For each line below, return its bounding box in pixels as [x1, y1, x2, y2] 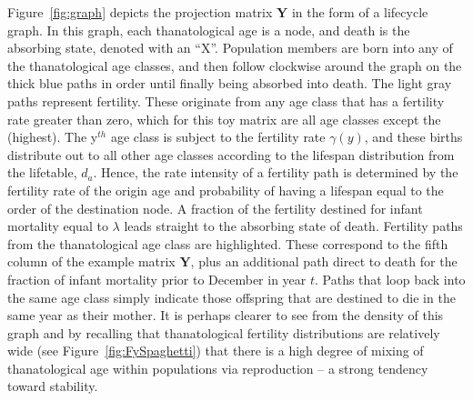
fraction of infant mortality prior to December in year [7, 269, 307, 288]
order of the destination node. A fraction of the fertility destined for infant [7, 198, 423, 217]
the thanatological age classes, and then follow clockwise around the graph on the [7, 55, 462, 75]
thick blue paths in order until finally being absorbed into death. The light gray [7, 74, 452, 93]
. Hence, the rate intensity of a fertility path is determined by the [93, 163, 458, 182]
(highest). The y [7, 127, 98, 146]
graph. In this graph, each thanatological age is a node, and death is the [7, 20, 410, 39]
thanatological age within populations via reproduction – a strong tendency [7, 358, 428, 377]
